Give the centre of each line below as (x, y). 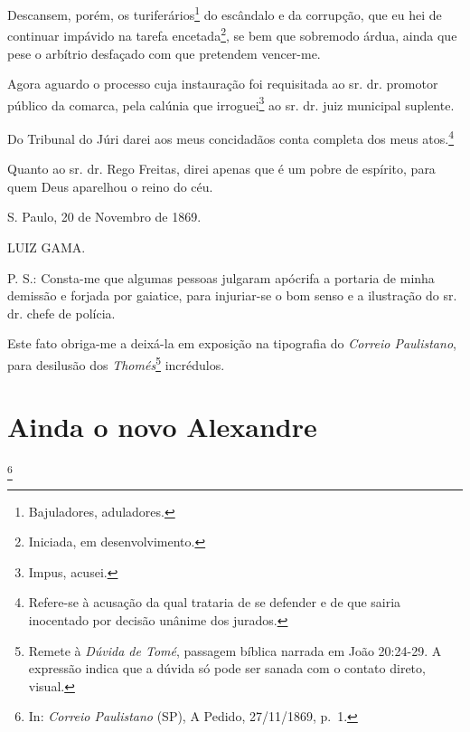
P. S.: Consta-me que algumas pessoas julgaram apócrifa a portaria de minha (221, 277)
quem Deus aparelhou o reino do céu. (110, 186)
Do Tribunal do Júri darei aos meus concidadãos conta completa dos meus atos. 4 (231, 137)
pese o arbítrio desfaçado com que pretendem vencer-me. (164, 53)
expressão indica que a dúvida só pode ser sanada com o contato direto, (227, 668)
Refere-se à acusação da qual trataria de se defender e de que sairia (215, 602)
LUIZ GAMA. (47, 247)
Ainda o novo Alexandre (162, 427)
